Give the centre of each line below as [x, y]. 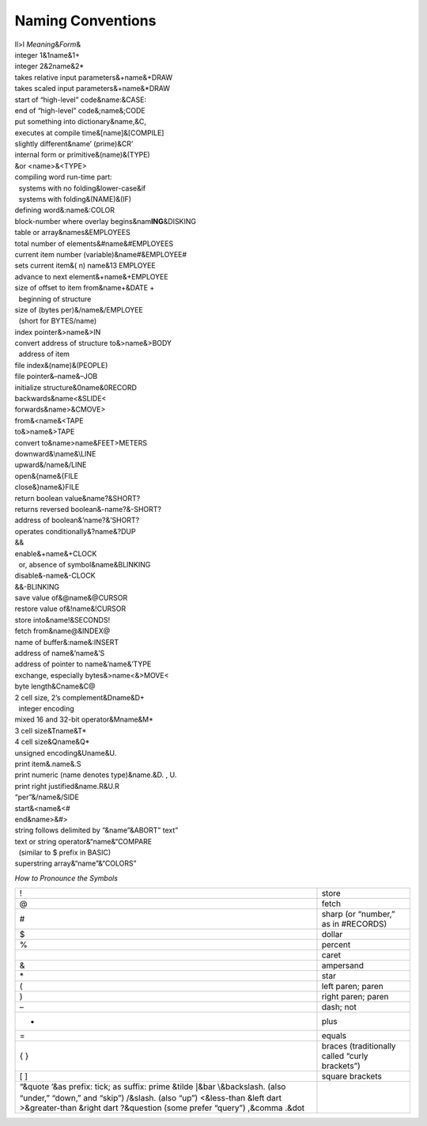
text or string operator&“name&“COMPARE [83, 841]
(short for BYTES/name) [58, 321]
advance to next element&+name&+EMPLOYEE [92, 276]
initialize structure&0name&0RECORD [76, 387]
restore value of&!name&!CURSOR [70, 608]
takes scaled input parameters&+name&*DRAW [92, 89]
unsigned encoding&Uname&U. [66, 753]
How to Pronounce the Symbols [66, 878]
